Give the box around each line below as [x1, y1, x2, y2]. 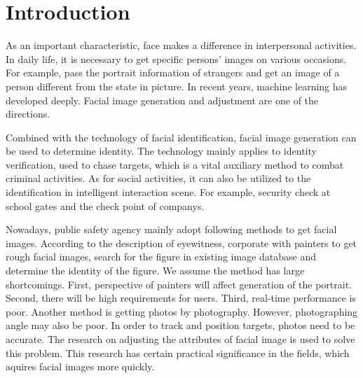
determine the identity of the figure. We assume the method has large [6, 263, 305, 278]
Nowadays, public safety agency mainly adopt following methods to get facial [6, 222, 337, 237]
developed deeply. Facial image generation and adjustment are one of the [6, 92, 319, 107]
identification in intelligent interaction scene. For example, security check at [6, 185, 331, 199]
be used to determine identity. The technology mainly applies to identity [6, 143, 317, 158]
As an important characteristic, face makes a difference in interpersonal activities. [6, 38, 357, 52]
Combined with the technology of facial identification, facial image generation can [6, 129, 357, 144]
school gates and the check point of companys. [6, 198, 205, 213]
